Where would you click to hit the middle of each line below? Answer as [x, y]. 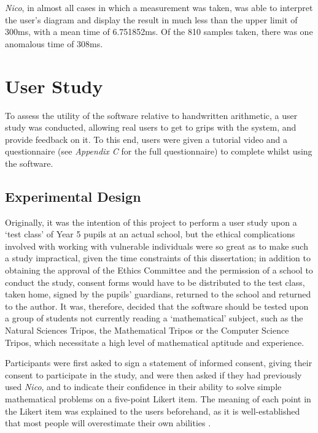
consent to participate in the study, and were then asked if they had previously [153, 374]
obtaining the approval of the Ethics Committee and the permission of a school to [159, 270]
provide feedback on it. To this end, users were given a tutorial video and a [146, 139]
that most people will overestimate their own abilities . [108, 423]
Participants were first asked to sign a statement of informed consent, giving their [159, 363]
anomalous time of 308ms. [54, 43]
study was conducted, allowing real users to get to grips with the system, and [151, 127]
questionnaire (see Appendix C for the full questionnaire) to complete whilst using [159, 151]
